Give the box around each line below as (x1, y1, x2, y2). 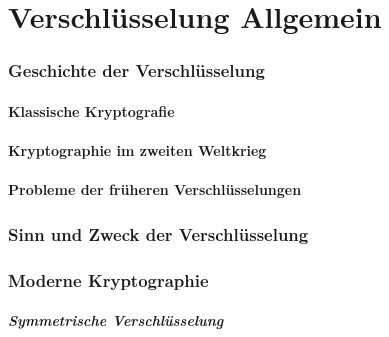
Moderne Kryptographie (8, 267, 209, 292)
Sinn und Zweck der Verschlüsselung (8, 221, 309, 246)
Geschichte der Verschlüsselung (8, 58, 265, 83)
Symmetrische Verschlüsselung (8, 310, 224, 331)
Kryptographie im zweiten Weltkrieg (8, 140, 267, 160)
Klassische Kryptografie (8, 100, 175, 121)
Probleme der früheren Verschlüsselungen (8, 179, 302, 200)
